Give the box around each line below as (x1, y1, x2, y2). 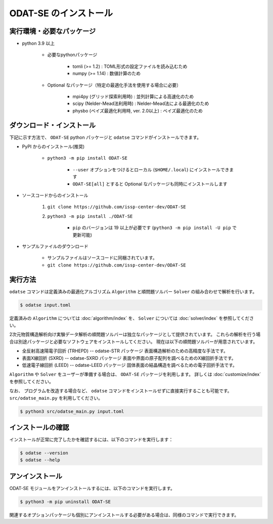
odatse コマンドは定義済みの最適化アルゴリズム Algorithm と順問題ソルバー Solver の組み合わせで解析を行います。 (9, 288, 257, 294)
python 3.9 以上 (22, 41, 55, 47)
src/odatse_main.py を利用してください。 (9, 395, 103, 401)
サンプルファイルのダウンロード (22, 243, 88, 249)
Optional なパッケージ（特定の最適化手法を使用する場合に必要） (47, 82, 181, 88)
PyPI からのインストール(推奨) (22, 143, 85, 149)
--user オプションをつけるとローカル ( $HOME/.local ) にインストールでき (72, 166, 230, 172)
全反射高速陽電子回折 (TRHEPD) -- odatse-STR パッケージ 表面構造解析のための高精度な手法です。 (22, 348, 229, 354)
